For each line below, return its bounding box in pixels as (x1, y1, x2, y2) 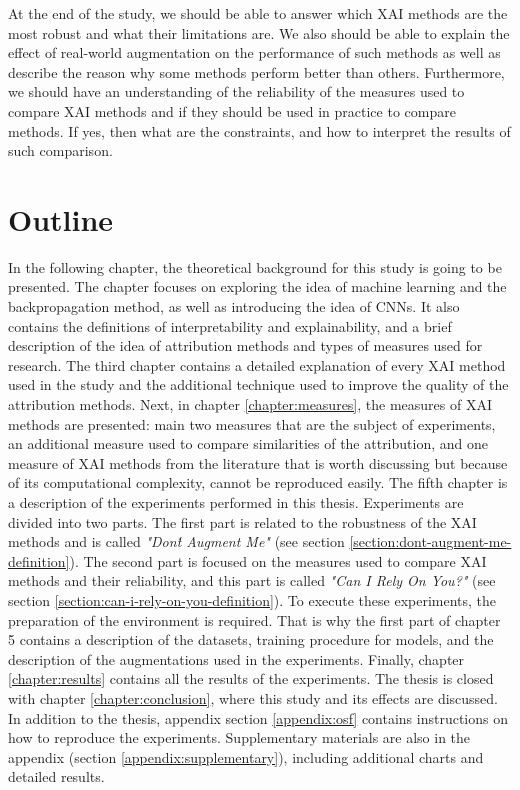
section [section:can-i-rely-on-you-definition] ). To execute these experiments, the (8, 589, 497, 610)
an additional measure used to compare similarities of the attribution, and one (8, 433, 488, 454)
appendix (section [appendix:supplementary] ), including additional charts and (8, 746, 484, 767)
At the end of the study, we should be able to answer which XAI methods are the (8, 3, 508, 23)
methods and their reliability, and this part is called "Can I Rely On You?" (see (8, 570, 496, 591)
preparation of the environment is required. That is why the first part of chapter (8, 609, 501, 630)
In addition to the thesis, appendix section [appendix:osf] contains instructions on (8, 707, 508, 728)
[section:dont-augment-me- (349, 531, 512, 552)
